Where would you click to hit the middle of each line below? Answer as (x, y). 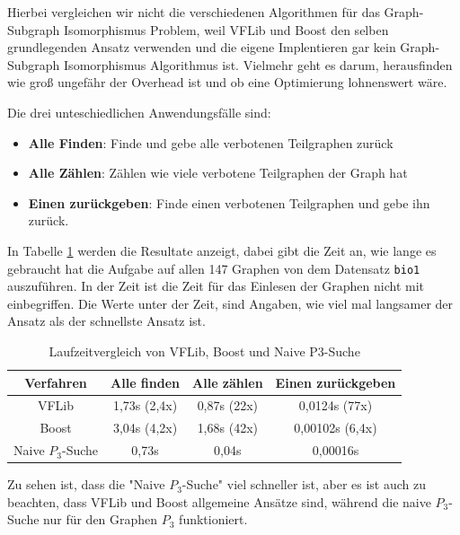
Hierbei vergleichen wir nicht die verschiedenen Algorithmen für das (194, 12)
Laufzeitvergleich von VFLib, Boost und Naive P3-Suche (204, 351)
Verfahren (56, 382)
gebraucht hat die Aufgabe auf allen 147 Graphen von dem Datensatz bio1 (214, 268)
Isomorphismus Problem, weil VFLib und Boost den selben (226, 29)
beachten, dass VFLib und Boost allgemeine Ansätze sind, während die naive (219, 501)
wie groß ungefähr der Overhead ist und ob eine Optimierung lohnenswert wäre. (227, 82)
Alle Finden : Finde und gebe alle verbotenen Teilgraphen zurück (211, 142)
